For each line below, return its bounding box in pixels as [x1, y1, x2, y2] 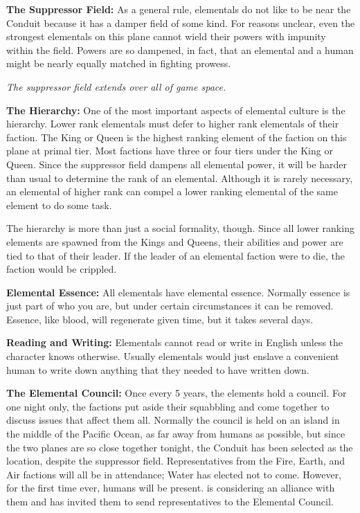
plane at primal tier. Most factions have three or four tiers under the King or [6, 143, 333, 158]
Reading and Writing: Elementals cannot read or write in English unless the [6, 335, 343, 350]
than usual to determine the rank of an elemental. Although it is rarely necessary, [6, 170, 353, 185]
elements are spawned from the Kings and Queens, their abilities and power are [6, 234, 343, 249]
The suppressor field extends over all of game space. [6, 79, 226, 93]
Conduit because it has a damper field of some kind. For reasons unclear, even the [6, 15, 355, 30]
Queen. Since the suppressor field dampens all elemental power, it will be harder [6, 156, 348, 171]
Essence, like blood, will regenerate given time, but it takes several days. [6, 312, 314, 326]
